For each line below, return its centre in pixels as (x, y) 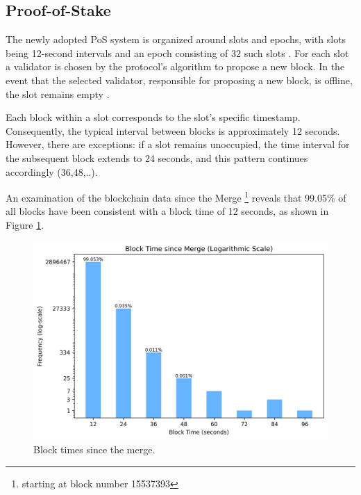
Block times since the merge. (94, 449)
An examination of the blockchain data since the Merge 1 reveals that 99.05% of (176, 196)
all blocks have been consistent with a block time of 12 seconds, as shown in (167, 211)
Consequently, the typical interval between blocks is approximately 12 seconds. (173, 130)
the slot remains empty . (58, 94)
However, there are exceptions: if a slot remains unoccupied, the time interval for (178, 144)
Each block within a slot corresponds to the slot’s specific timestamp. (153, 117)
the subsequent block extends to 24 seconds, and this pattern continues (157, 157)
